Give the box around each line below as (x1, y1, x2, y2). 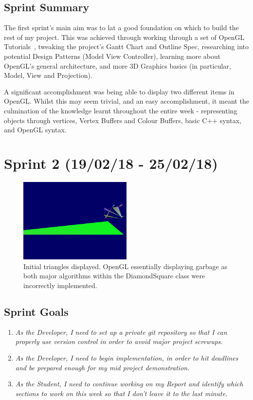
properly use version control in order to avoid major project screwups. (15, 336, 223, 346)
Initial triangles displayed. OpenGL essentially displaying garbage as (23, 261, 227, 271)
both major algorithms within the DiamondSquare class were (23, 271, 205, 281)
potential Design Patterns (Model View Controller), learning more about (4, 51, 221, 61)
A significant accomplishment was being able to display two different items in (4, 86, 235, 96)
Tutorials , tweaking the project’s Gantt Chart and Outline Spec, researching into (4, 41, 249, 52)
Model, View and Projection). (4, 70, 92, 80)
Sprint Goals (4, 304, 69, 319)
